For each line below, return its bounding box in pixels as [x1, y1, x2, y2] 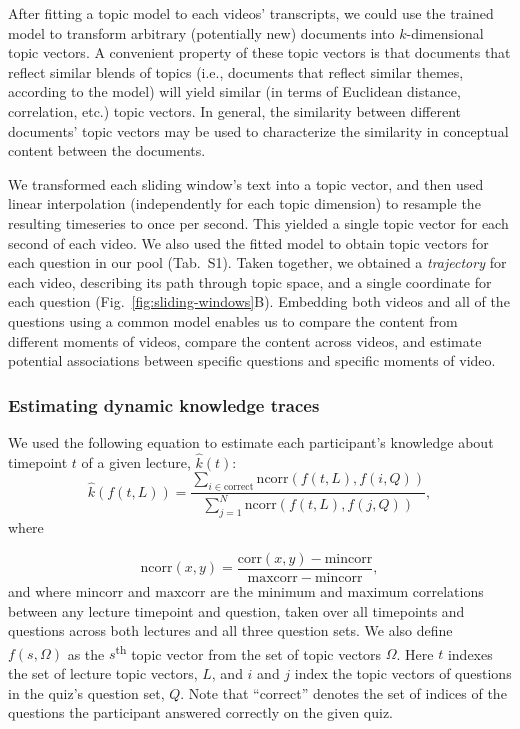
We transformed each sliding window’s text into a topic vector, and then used [8, 173, 484, 194]
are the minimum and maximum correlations [210, 580, 484, 601]
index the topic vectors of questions [294, 662, 512, 683]
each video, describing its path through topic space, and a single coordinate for [8, 271, 492, 292]
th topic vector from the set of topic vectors [115, 640, 382, 664]
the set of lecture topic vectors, [8, 662, 198, 683]
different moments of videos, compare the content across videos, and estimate [8, 330, 482, 351]
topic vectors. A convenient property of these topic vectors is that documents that [8, 42, 511, 63]
